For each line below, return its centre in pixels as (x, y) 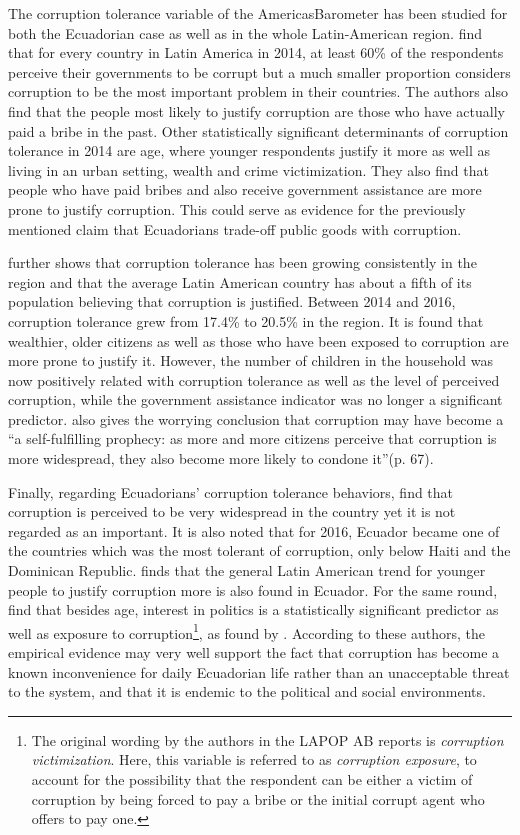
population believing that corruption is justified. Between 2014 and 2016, (232, 301)
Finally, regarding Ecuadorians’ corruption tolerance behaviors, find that (231, 491)
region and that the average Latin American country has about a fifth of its (240, 281)
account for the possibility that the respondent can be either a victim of (252, 779)
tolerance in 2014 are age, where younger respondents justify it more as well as (249, 150)
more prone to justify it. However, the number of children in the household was (250, 360)
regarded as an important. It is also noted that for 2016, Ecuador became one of (254, 530)
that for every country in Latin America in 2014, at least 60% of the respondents (256, 52)
